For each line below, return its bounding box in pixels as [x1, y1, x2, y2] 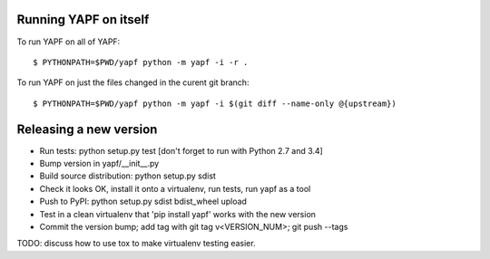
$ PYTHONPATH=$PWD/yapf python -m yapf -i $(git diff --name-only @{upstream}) [33, 98, 397, 109]
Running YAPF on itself [16, 12, 150, 27]
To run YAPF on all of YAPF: [16, 36, 121, 47]
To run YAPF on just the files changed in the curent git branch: [16, 77, 250, 88]
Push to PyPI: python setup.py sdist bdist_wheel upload [39, 196, 247, 207]
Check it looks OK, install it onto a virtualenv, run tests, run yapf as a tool [39, 183, 311, 194]
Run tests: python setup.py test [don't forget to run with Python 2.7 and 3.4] [39, 145, 324, 156]
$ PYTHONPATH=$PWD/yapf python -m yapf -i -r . [33, 57, 249, 67]
